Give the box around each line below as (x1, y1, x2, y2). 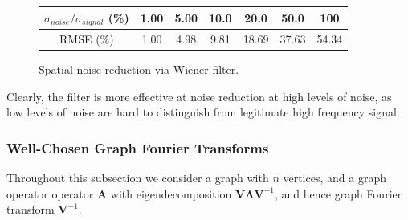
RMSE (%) (59, 31, 114, 47)
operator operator (6, 185, 94, 202)
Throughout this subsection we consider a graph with (6, 169, 269, 186)
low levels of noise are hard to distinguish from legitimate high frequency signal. (6, 104, 400, 120)
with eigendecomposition (110, 185, 232, 202)
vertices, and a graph (283, 169, 386, 186)
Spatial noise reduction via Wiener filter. (39, 61, 239, 78)
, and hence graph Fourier (275, 185, 402, 202)
